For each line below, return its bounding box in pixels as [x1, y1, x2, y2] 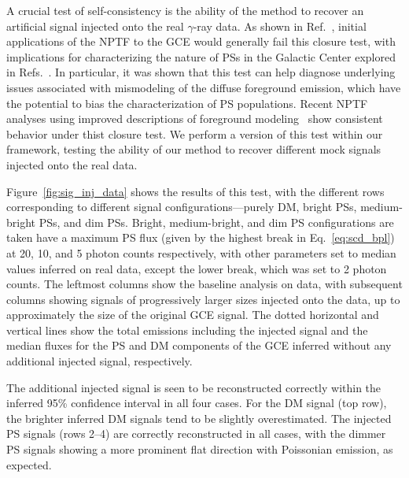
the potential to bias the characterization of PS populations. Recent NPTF [6, 94, 368, 111]
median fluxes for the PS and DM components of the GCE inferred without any [6, 337, 392, 354]
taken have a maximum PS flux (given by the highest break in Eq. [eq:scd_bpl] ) [6, 229, 395, 246]
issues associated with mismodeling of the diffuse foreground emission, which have [6, 79, 401, 95]
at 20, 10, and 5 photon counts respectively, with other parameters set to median [6, 244, 396, 261]
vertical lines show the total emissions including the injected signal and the [6, 321, 368, 338]
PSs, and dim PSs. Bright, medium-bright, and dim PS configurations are [39, 213, 394, 230]
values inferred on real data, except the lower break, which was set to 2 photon [6, 260, 387, 276]
